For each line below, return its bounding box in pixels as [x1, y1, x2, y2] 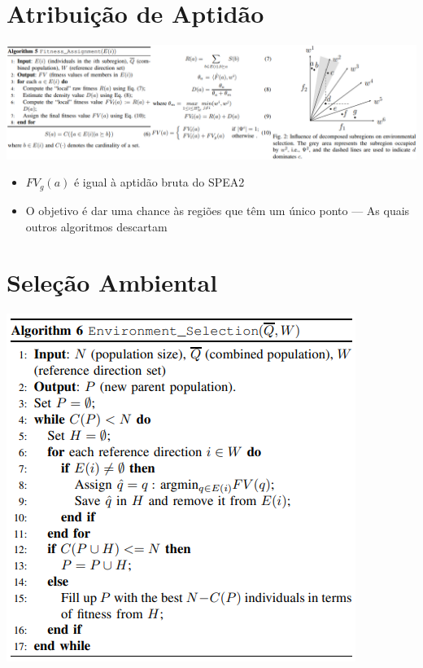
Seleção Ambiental [7, 266, 218, 299]
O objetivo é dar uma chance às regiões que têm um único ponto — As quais [25, 201, 410, 218]
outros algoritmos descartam [25, 218, 168, 235]
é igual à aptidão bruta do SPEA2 [73, 174, 245, 191]
